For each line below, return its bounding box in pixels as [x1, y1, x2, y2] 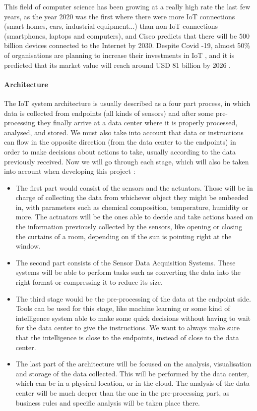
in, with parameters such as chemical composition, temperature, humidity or [15, 202, 249, 212]
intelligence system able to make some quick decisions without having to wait [15, 312, 251, 323]
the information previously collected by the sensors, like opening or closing [15, 221, 243, 232]
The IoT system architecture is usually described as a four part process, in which [4, 98, 251, 108]
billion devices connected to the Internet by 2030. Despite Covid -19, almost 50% [4, 40, 250, 51]
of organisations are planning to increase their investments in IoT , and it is [4, 50, 235, 60]
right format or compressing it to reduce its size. [15, 277, 163, 287]
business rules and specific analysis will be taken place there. [15, 397, 200, 408]
